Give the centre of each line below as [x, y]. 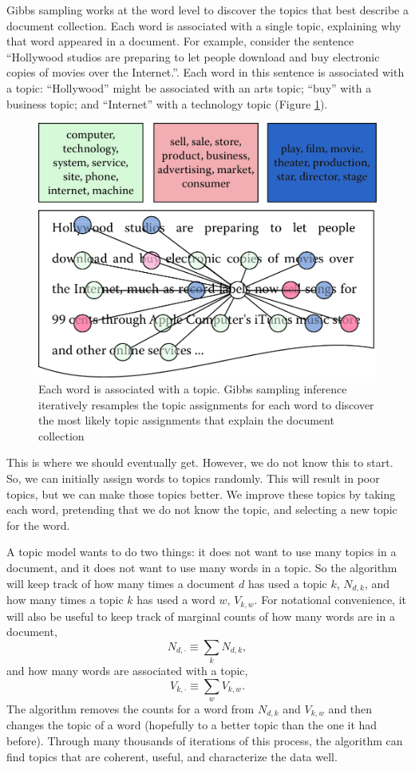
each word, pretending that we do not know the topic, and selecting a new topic [202, 509]
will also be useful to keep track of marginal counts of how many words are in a [201, 616]
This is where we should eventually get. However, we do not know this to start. [200, 462]
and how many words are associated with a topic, [127, 671]
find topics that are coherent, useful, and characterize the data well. [172, 756]
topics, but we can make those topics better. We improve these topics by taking [201, 494]
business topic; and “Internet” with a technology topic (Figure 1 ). [167, 103]
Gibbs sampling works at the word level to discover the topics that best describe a [207, 10]
